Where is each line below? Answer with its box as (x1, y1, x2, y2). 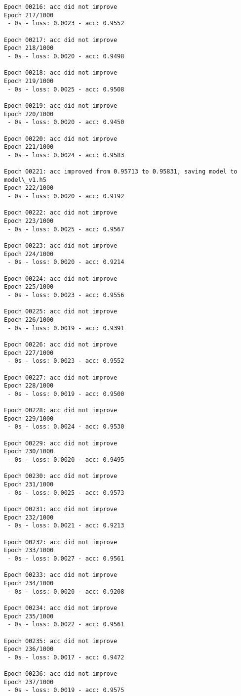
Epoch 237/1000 (4, 678, 54, 686)
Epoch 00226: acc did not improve (4, 341, 118, 348)
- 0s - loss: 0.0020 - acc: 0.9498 (7, 52, 124, 60)
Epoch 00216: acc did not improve (4, 3, 118, 10)
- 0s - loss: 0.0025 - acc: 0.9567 (7, 225, 124, 233)
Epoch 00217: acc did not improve (4, 36, 118, 43)
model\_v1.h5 (4, 176, 46, 183)
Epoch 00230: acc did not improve (4, 473, 118, 480)
